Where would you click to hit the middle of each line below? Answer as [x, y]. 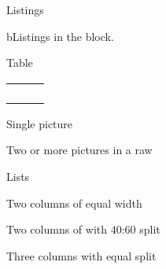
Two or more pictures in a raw [79, 150]
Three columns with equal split [81, 255]
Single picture [40, 123]
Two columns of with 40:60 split [83, 229]
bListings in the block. [60, 36]
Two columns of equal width [74, 203]
